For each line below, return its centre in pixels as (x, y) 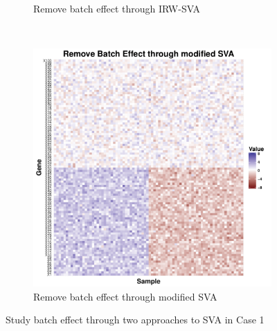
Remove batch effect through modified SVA (125, 296)
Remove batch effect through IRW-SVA (117, 8)
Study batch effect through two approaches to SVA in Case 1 (135, 320)
